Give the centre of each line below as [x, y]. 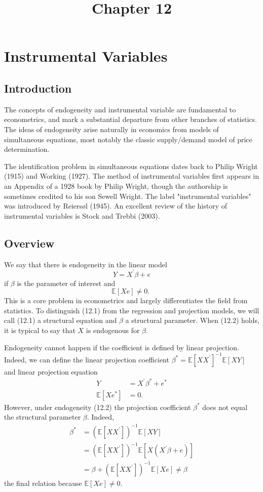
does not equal [225, 407]
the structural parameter [43, 417]
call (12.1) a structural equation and [61, 320]
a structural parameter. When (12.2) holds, [192, 320]
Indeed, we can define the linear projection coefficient [87, 359]
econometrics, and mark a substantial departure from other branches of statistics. [130, 119]
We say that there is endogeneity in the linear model [86, 264]
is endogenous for [113, 330]
